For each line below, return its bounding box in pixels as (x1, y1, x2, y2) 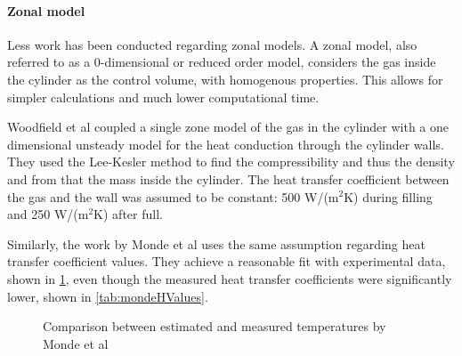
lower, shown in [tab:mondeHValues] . (7, 287, 208, 305)
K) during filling (344, 187, 433, 206)
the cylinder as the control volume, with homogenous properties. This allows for (7, 69, 443, 88)
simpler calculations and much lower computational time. (7, 87, 320, 106)
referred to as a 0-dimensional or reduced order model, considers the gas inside (7, 53, 436, 71)
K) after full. (93, 205, 163, 223)
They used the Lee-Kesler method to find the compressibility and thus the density (7, 152, 455, 171)
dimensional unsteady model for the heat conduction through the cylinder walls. (7, 134, 444, 153)
